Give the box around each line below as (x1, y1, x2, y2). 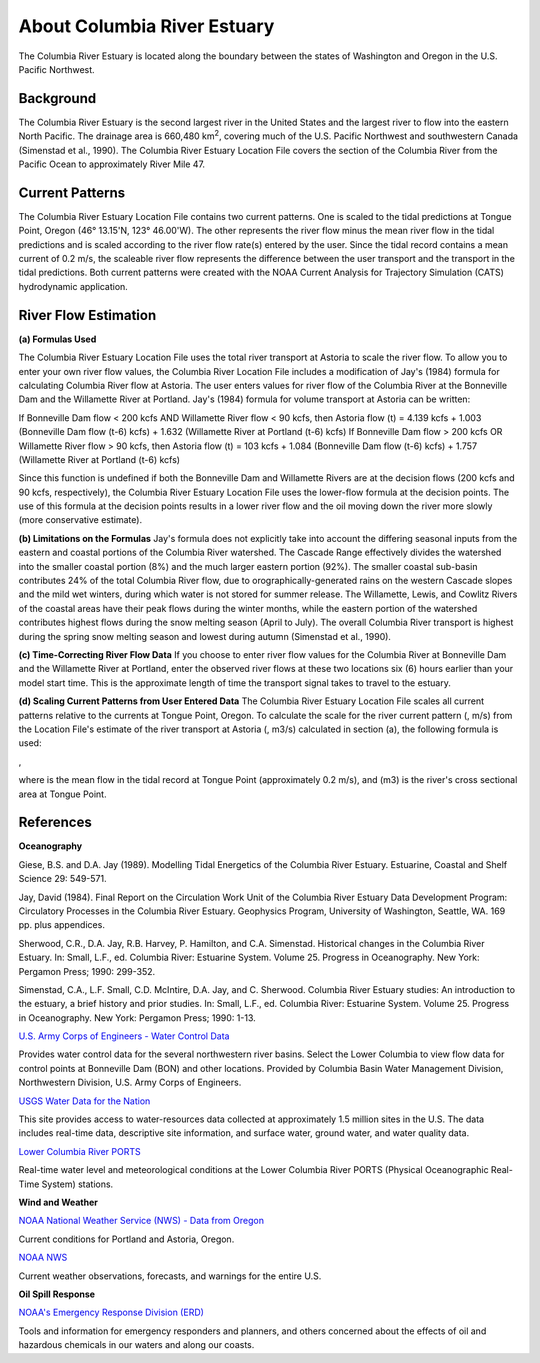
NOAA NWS (18, 1251, 68, 1264)
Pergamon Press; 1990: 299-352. (18, 965, 156, 977)
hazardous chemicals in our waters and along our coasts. (18, 1339, 255, 1351)
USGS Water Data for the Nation (18, 1095, 151, 1107)
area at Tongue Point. (18, 788, 107, 800)
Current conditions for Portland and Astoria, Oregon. (18, 1233, 235, 1245)
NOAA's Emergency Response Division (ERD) (18, 1306, 205, 1319)
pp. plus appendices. (18, 919, 105, 931)
